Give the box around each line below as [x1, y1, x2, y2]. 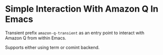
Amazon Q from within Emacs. [5, 35, 66, 41]
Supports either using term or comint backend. [5, 44, 100, 50]
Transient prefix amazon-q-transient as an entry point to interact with [5, 30, 145, 36]
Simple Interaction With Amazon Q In [5, 3, 159, 15]
